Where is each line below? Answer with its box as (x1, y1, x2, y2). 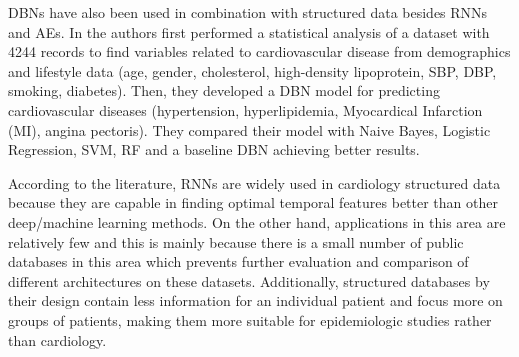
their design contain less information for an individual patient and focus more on (8, 290, 503, 311)
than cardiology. (8, 329, 107, 350)
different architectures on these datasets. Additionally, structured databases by (8, 270, 490, 291)
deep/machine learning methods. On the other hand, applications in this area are (8, 211, 506, 232)
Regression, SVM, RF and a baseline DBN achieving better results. (8, 139, 420, 160)
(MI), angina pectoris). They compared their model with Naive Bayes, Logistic (8, 119, 491, 140)
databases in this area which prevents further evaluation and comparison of (8, 251, 469, 272)
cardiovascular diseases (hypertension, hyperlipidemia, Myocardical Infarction (8, 99, 483, 120)
